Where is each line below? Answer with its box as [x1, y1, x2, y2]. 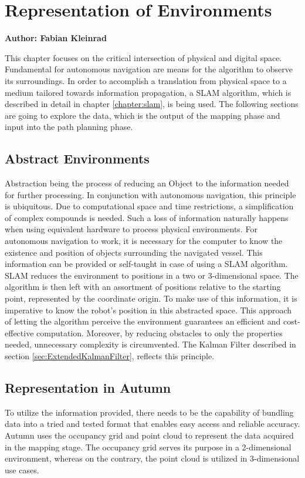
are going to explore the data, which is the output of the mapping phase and [5, 109, 280, 121]
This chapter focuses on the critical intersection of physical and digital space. [5, 51, 282, 63]
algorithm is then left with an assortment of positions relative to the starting [5, 280, 281, 293]
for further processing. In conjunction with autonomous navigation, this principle [5, 188, 296, 200]
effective [5, 326, 34, 339]
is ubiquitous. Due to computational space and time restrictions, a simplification [5, 200, 294, 212]
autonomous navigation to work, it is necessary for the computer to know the [5, 235, 283, 247]
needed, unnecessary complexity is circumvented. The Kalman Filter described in [5, 338, 296, 350]
